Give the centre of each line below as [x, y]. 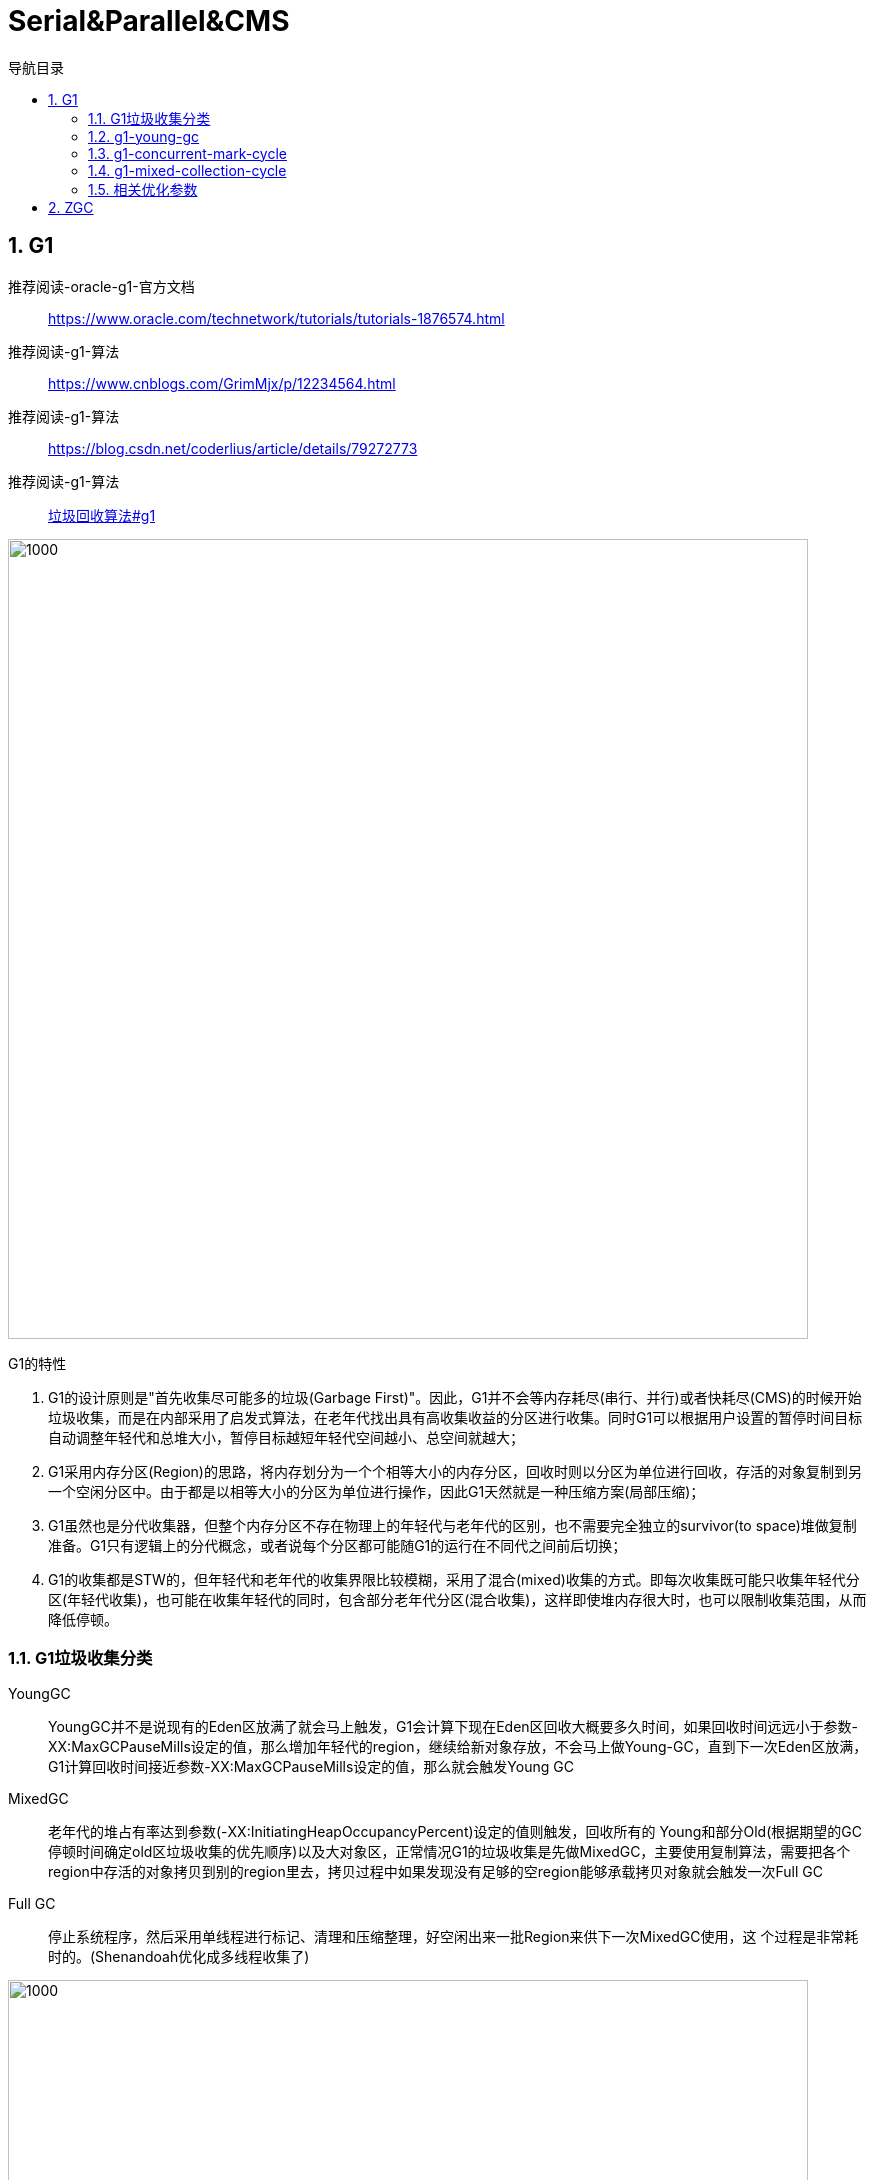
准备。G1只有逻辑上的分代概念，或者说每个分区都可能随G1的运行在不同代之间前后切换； [337, 1545]
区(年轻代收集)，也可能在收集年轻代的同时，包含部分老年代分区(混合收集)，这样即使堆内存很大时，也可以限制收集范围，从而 [457, 1599]
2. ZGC [71, 207]
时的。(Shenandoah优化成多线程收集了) [179, 1957]
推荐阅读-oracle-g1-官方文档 [101, 286]
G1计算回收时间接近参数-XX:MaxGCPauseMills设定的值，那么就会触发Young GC [311, 1767]
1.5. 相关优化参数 [143, 189]
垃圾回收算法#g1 [102, 515]
